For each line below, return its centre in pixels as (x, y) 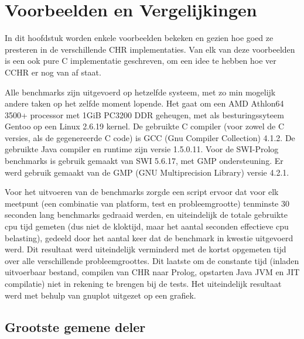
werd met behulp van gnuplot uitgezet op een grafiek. (100, 295)
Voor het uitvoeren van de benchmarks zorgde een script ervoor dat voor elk (142, 192)
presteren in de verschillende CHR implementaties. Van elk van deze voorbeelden (150, 49)
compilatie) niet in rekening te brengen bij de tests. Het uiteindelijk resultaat (143, 283)
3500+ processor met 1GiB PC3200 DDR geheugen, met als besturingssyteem (144, 114)
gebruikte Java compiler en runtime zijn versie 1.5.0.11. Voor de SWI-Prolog (142, 149)
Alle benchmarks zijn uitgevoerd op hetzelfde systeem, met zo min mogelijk (140, 92)
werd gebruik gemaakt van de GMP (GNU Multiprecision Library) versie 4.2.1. (147, 172)
